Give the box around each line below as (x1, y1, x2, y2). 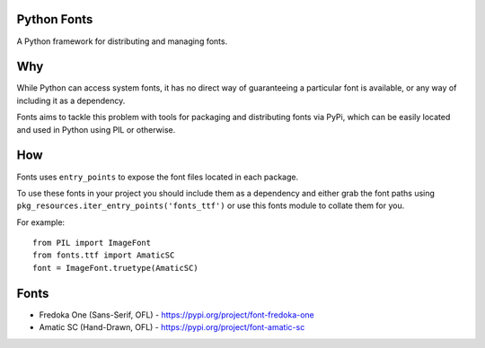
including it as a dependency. (16, 95, 126, 106)
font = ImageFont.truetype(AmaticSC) (32, 263, 199, 273)
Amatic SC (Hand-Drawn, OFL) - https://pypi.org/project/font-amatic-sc (39, 322, 305, 333)
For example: (16, 216, 66, 228)
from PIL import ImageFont (32, 238, 152, 248)
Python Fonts (16, 12, 93, 27)
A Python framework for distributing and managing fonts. (16, 36, 228, 47)
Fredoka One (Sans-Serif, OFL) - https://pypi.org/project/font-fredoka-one (39, 309, 314, 320)
